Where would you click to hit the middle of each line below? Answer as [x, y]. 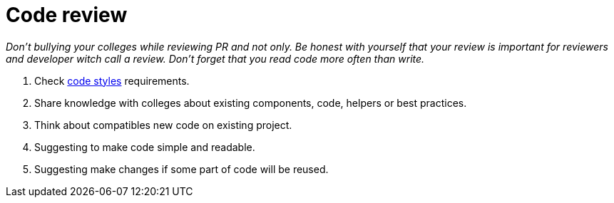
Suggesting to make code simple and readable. [145, 147]
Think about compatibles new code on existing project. [163, 125]
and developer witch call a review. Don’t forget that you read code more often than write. [215, 58]
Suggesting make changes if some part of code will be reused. [181, 169]
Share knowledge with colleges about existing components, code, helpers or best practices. [251, 103]
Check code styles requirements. [112, 80]
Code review [67, 15]
